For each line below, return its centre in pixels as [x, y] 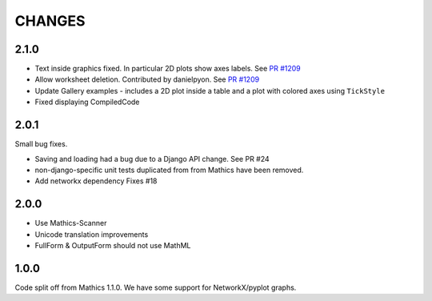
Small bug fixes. [41, 144]
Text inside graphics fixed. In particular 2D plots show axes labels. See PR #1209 [168, 69]
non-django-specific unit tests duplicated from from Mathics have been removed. [169, 170]
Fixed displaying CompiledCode [87, 102]
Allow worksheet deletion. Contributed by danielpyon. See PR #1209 [147, 79]
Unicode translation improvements [92, 234]
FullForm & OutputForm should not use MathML [113, 245]
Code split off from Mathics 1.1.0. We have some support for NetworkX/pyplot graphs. [156, 287]
